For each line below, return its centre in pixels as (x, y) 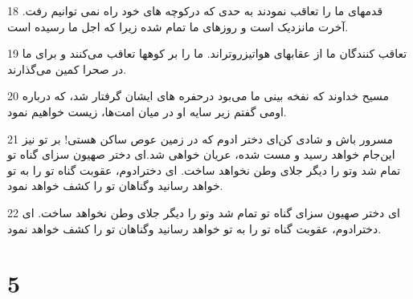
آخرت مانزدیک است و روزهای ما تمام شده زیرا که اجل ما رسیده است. (178, 26)
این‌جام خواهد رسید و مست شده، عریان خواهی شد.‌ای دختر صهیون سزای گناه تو (201, 154)
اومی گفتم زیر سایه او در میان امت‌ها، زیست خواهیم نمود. (147, 111)
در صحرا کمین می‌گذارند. (67, 69)
